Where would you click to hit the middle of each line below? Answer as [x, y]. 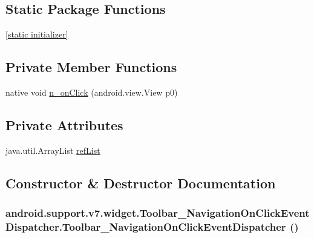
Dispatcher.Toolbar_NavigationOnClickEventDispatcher [146, 227]
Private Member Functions [91, 67]
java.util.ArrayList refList [53, 150]
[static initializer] [37, 34]
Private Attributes [64, 124]
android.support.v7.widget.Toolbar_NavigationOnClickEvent [158, 213]
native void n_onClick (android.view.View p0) [92, 92]
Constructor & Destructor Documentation [141, 183]
